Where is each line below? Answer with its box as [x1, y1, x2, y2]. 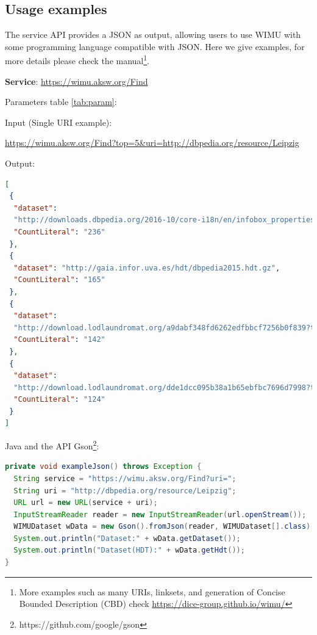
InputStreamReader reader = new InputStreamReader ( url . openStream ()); [13, 510, 307, 519]
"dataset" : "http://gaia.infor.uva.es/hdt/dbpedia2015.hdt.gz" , [13, 263, 280, 272]
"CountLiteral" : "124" [13, 395, 105, 404]
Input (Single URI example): [5, 115, 112, 128]
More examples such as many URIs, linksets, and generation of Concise [19, 585, 285, 598]
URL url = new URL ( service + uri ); [13, 498, 158, 507]
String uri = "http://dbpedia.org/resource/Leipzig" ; [13, 486, 237, 495]
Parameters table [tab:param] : [5, 95, 117, 108]
